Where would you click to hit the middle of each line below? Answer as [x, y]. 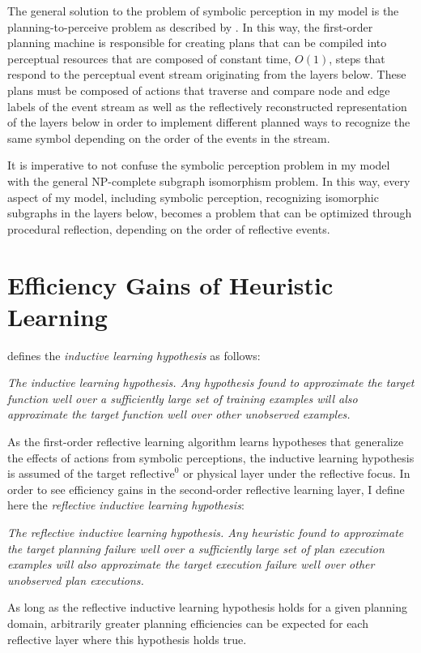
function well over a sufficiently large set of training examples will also [183, 398]
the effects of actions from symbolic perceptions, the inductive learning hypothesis [211, 457]
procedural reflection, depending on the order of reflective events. [169, 228]
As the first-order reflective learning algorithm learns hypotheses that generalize [206, 441]
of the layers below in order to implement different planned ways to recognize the [209, 122]
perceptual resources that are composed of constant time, [149, 58]
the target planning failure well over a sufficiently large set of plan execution [196, 548]
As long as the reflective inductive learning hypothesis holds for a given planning [208, 607]
